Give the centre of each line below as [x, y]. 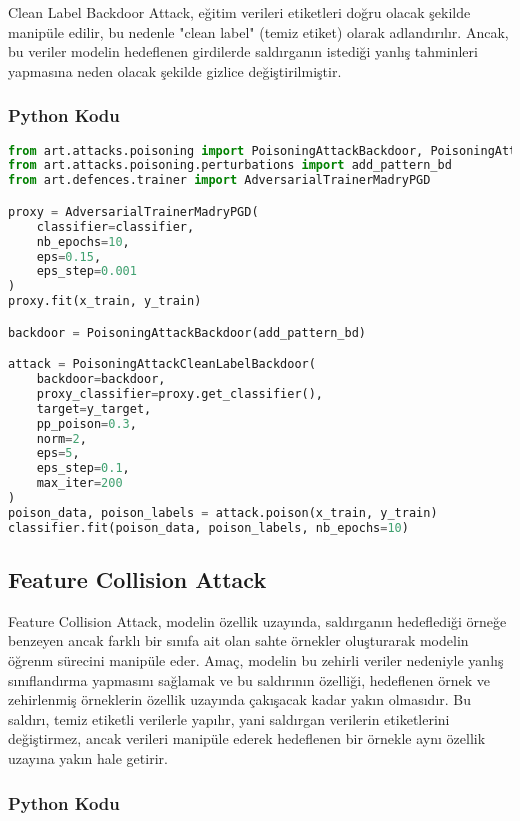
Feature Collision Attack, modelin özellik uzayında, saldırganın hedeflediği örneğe [257, 620]
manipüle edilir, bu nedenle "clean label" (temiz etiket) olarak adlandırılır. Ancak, [258, 31]
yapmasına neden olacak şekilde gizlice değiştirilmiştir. [175, 70]
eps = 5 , [58, 453]
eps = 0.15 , [69, 256]
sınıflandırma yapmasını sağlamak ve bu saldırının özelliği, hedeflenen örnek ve [249, 679]
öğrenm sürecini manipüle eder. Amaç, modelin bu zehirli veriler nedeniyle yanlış [256, 660]
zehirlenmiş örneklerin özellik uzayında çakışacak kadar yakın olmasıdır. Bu [240, 699]
